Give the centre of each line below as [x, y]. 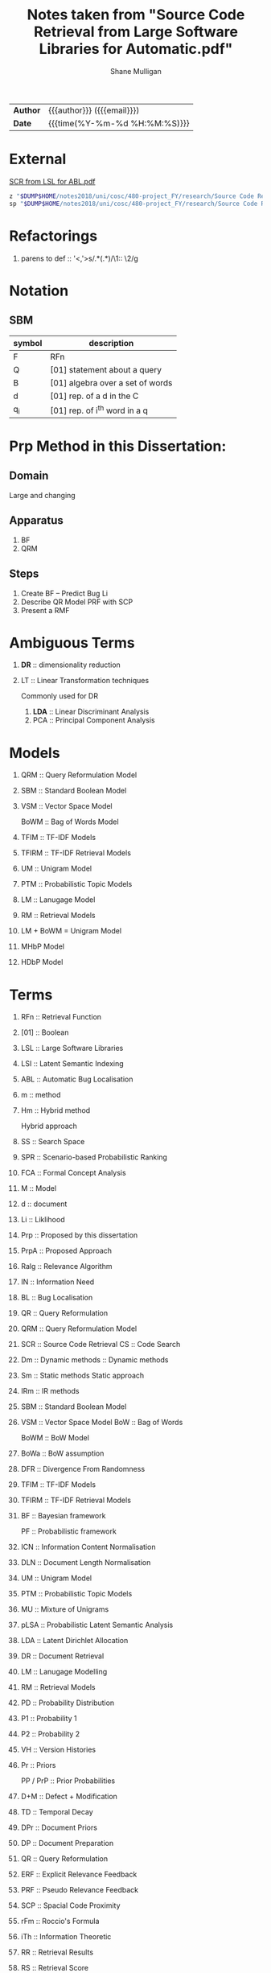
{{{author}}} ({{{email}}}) [94, 110]
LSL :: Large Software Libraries [72, 1048]
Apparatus [36, 521]
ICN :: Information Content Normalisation [88, 1547]
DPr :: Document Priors [59, 1827]
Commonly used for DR [60, 696]
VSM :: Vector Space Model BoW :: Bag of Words [102, 1423]
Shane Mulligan [136, 71]
